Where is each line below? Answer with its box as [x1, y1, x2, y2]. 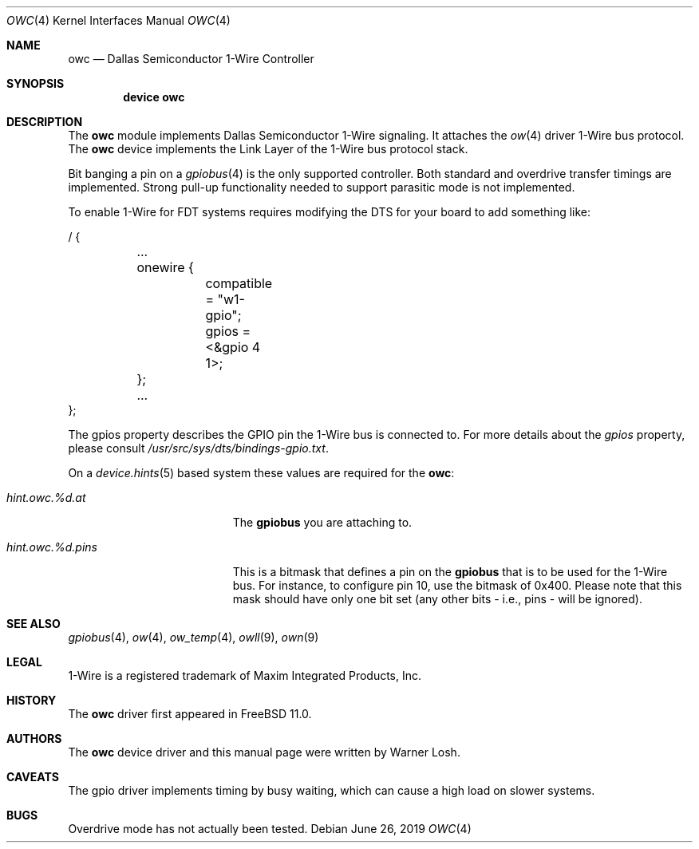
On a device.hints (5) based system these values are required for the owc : [68, 466, 455, 480]
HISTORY [6, 693, 57, 707]
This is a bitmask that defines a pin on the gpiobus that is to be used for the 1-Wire [232, 565, 668, 579]
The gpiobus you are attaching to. [232, 515, 413, 529]
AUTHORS [6, 732, 62, 745]
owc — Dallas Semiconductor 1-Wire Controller [68, 52, 314, 65]
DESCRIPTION [6, 115, 83, 128]
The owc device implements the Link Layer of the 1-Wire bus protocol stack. [68, 142, 468, 156]
